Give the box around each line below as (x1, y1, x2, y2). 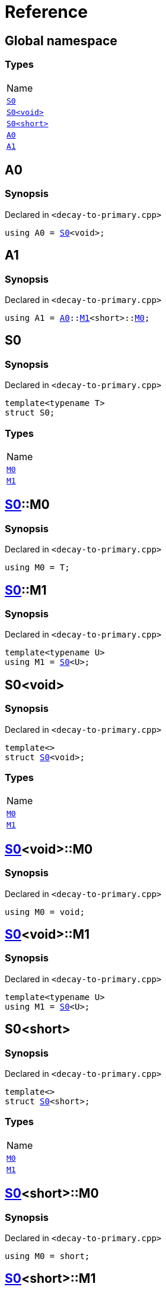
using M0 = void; (5, 907, 85, 917)
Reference (5, 2, 88, 22)
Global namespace (5, 33, 117, 48)
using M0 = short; (5, 1251, 90, 1261)
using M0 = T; (5, 563, 70, 573)
